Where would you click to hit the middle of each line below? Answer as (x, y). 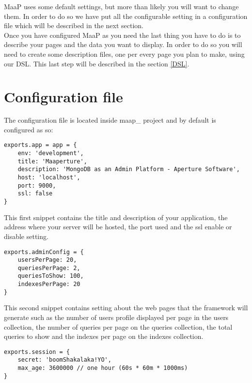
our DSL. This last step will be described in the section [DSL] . (97, 63)
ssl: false (35, 194)
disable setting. (26, 236)
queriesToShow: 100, (51, 276)
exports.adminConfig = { (44, 252)
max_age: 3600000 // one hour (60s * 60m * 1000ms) (103, 368)
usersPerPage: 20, (47, 260)
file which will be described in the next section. (74, 25)
